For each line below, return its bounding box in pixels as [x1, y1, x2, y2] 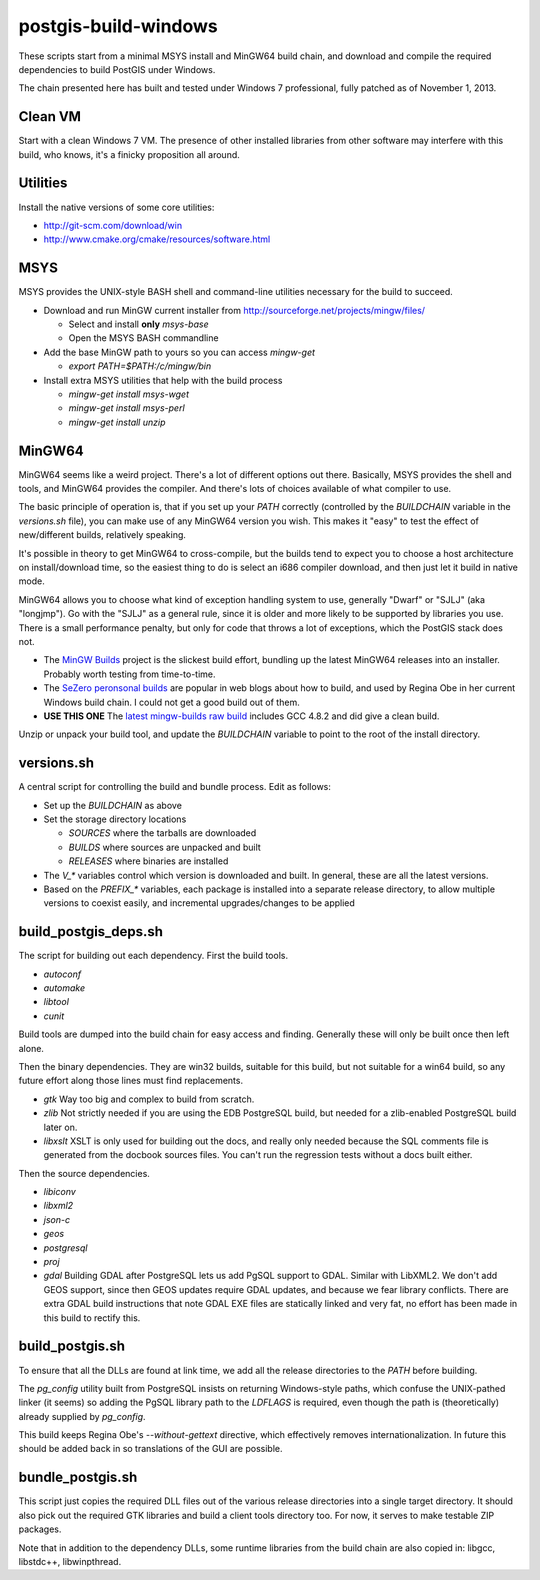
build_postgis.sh [18, 1338, 125, 1355]
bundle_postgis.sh [18, 1469, 138, 1486]
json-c [43, 1213, 70, 1225]
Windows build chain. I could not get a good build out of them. [43, 696, 300, 708]
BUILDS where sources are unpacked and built [68, 841, 262, 853]
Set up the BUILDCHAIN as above [43, 799, 182, 811]
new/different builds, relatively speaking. [18, 529, 187, 541]
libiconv [43, 1186, 77, 1198]
